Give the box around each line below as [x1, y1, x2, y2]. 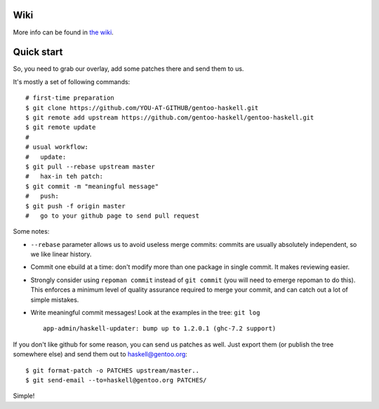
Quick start [13, 46, 63, 58]
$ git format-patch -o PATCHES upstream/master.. [25, 366, 200, 375]
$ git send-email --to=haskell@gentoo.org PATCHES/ [25, 376, 207, 384]
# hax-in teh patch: [25, 173, 104, 180]
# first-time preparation [25, 94, 115, 102]
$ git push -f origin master [25, 202, 126, 210]
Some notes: [13, 227, 50, 236]
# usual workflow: [25, 143, 89, 151]
